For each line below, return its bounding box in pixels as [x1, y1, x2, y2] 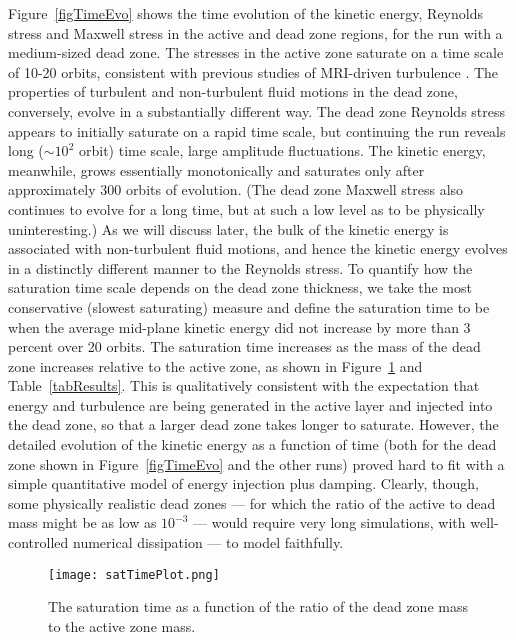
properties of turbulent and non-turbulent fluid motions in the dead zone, [8, 81, 458, 102]
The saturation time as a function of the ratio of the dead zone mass [48, 596, 468, 617]
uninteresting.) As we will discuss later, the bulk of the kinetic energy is [8, 218, 449, 239]
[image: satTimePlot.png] [48, 567, 220, 582]
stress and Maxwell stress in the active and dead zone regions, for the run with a [8, 22, 503, 43]
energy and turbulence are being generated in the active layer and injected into [8, 394, 493, 415]
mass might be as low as [8, 512, 157, 533]
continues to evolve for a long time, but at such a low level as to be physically [8, 198, 485, 219]
